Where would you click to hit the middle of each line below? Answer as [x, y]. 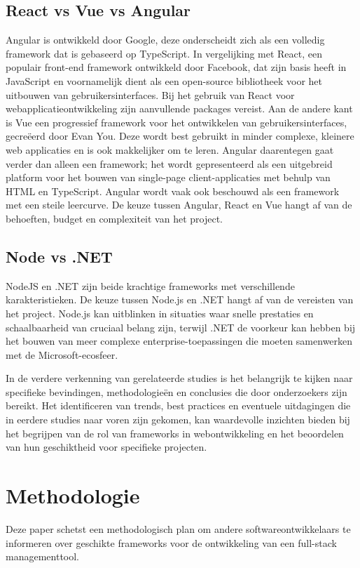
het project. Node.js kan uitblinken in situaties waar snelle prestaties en [160, 313]
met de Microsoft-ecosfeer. [62, 354]
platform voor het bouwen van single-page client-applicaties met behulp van [168, 177]
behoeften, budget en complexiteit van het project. [115, 218]
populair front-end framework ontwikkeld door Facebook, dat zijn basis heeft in [176, 67]
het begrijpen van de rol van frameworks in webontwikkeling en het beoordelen [175, 433]
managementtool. [42, 556]
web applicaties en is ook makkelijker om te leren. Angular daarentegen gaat [170, 149]
